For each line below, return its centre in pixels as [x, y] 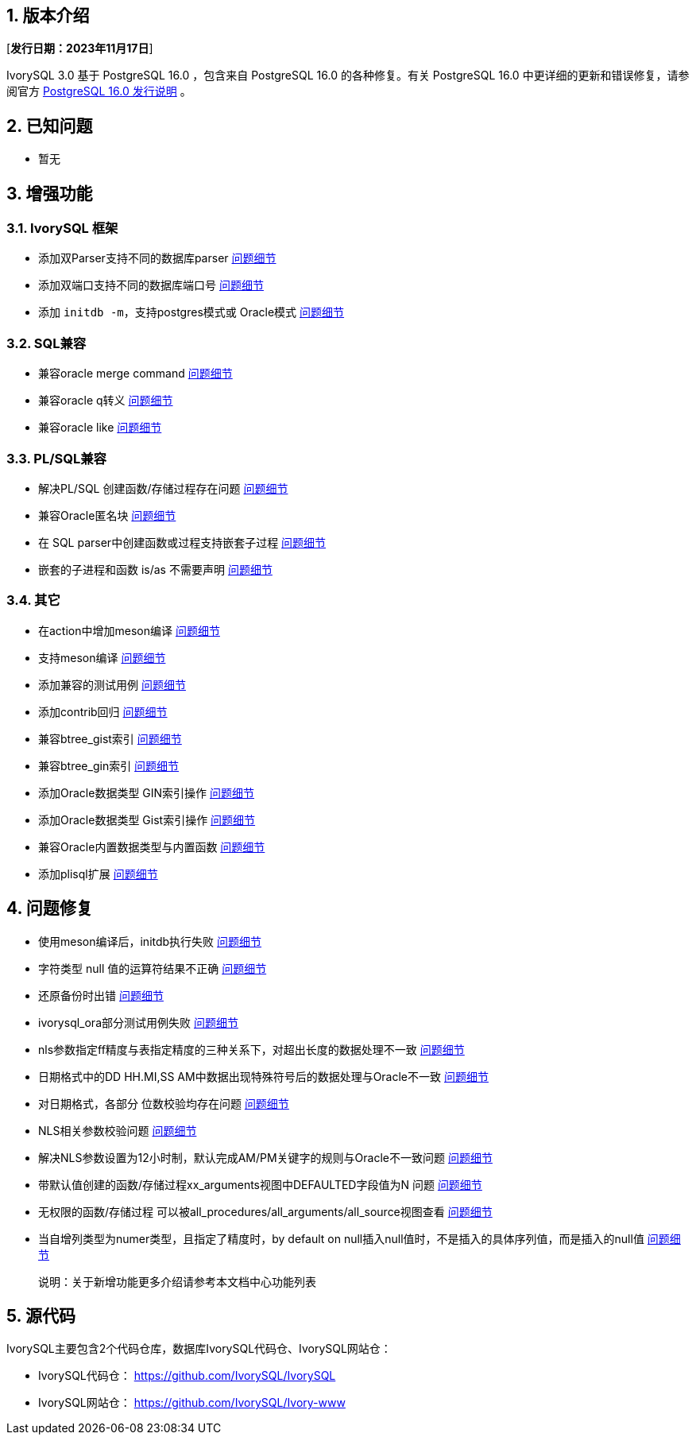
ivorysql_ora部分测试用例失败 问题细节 [138, 1022]
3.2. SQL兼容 [46, 343]
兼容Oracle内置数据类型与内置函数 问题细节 [152, 846]
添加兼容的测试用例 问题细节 [112, 684]
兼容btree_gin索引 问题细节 [109, 765]
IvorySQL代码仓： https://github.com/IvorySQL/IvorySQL [187, 1376]
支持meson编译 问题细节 [102, 657]
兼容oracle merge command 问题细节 [135, 374]
